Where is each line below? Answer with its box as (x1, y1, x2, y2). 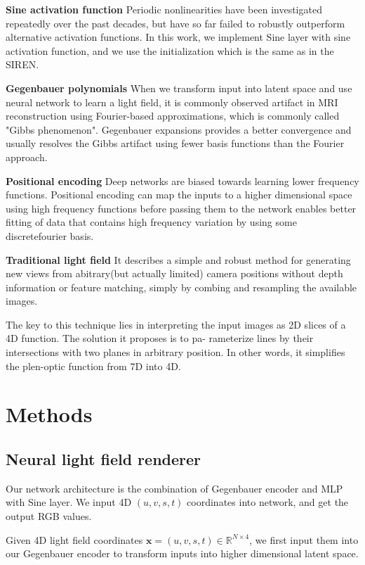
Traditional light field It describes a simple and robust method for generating (6, 252, 351, 267)
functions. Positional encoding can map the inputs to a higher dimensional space (6, 187, 352, 202)
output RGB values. (6, 509, 92, 523)
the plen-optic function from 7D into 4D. (6, 358, 181, 373)
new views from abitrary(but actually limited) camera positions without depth (6, 266, 343, 281)
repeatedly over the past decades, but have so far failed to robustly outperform (6, 15, 345, 30)
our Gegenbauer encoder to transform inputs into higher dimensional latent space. (6, 546, 359, 561)
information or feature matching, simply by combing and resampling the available (6, 279, 357, 294)
